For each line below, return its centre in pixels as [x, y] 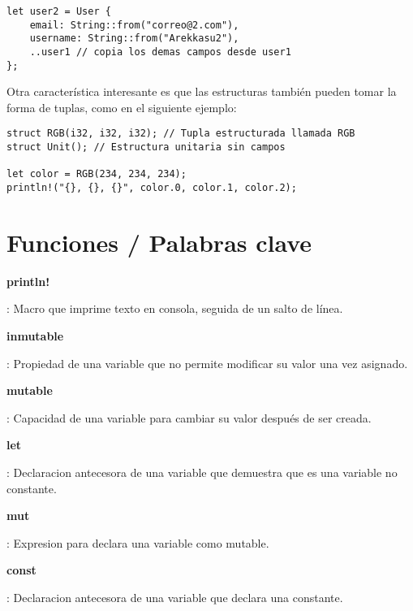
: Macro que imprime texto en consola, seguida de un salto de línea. [175, 308]
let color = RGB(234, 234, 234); [97, 174]
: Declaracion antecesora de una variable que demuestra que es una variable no [202, 472]
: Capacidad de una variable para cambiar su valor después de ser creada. [189, 417]
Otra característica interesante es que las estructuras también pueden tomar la [202, 91]
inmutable [35, 336]
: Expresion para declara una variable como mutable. [138, 542]
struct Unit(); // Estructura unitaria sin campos [146, 147]
